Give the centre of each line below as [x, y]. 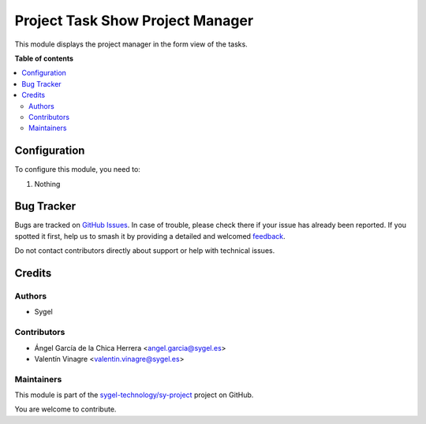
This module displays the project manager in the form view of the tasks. [131, 44]
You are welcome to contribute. [65, 409]
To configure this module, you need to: [78, 169]
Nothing [47, 184]
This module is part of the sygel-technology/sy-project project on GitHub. [134, 395]
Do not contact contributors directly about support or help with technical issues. [145, 251]
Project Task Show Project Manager [134, 20]
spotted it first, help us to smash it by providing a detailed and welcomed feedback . [150, 236]
